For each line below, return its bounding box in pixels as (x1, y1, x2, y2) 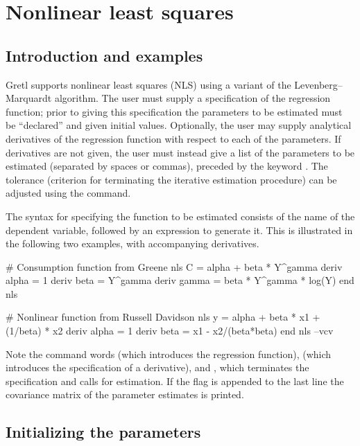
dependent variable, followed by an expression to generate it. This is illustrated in (6, 222, 353, 237)
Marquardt (6, 91, 52, 105)
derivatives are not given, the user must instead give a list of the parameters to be (6, 145, 355, 159)
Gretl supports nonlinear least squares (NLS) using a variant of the (6, 77, 291, 91)
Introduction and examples (6, 44, 203, 66)
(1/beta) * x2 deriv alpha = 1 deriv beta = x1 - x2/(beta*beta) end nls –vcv (6, 323, 334, 338)
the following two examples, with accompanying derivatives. (6, 236, 259, 251)
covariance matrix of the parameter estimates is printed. (6, 387, 244, 402)
